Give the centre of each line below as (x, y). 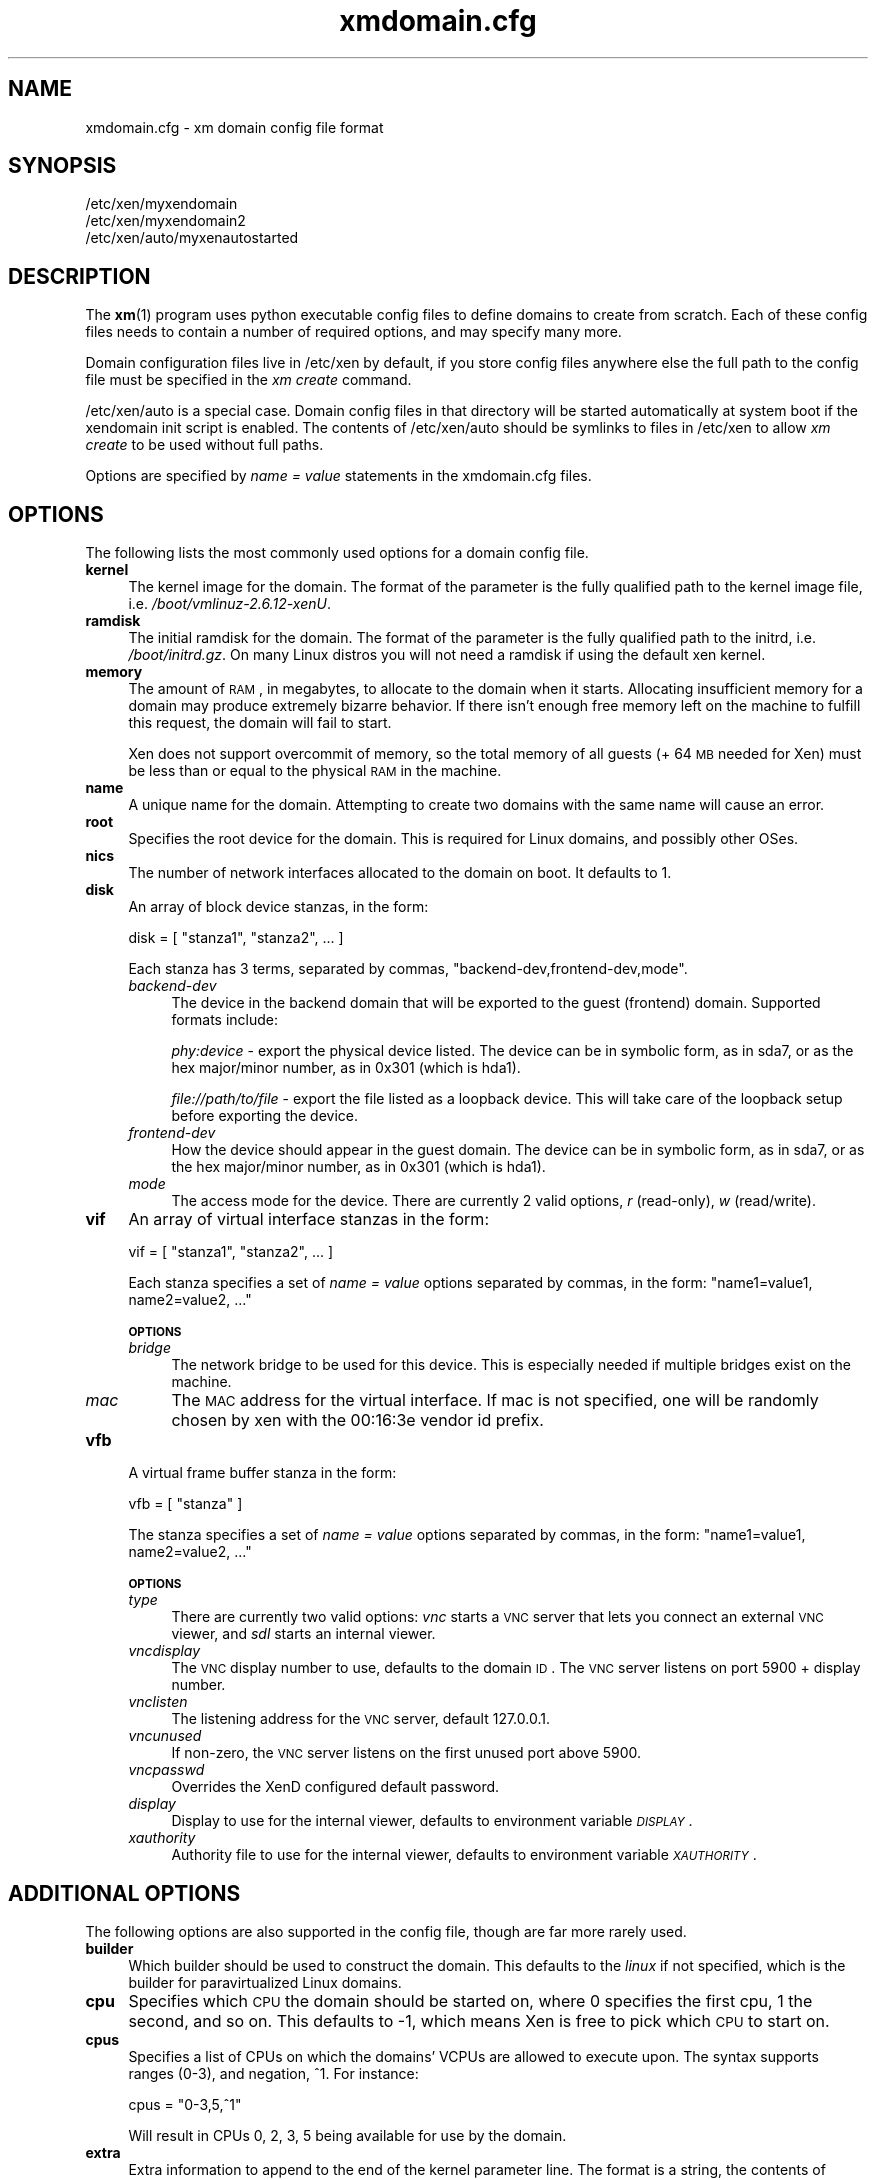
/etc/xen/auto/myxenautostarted (192, 238)
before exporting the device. (265, 1116)
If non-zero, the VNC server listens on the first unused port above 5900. (406, 1753)
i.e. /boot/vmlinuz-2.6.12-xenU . (229, 604)
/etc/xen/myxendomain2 (165, 221)
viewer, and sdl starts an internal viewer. (303, 1634)
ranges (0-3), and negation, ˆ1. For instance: (273, 2073)
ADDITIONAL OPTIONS (124, 1893)
